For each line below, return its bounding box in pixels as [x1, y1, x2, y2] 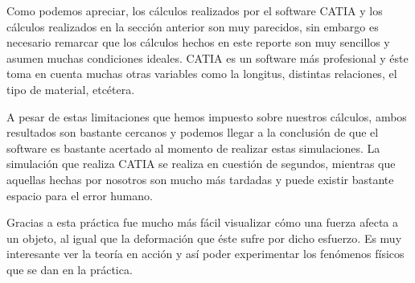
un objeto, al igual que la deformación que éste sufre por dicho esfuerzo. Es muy [6, 229, 402, 246]
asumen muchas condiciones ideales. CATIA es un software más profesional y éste [6, 49, 409, 66]
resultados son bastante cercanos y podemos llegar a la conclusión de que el [6, 124, 379, 141]
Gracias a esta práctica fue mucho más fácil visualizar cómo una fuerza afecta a [6, 214, 399, 231]
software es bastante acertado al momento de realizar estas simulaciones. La [6, 139, 380, 156]
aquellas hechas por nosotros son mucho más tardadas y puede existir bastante [6, 170, 394, 187]
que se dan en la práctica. [6, 260, 133, 277]
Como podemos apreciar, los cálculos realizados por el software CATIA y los [6, 2, 383, 18]
